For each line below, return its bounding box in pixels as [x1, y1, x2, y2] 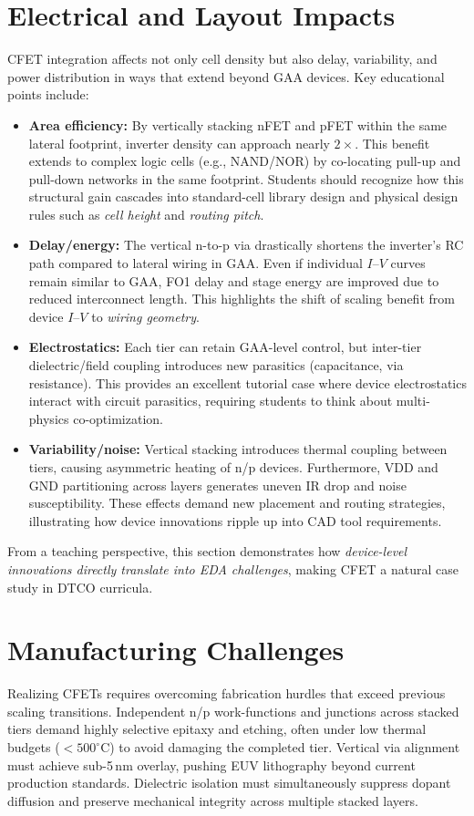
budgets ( [7, 738, 60, 757]
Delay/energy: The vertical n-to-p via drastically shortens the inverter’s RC [28, 235, 464, 254]
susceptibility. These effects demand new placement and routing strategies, [28, 493, 446, 512]
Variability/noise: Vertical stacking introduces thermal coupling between [28, 439, 448, 459]
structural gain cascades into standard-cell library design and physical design [28, 187, 459, 206]
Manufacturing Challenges [7, 631, 345, 668]
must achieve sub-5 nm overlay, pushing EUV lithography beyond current [7, 755, 416, 774]
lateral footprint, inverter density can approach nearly [28, 133, 330, 152]
